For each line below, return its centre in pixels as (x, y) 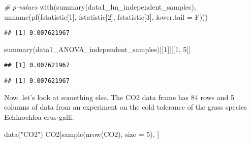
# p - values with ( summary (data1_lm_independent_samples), (100, 7)
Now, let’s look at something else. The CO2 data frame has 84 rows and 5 (119, 97)
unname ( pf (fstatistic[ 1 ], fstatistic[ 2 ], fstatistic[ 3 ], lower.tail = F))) (106, 16)
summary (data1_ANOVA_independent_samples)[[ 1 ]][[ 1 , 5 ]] (98, 49)
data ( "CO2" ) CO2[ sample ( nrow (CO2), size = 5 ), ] (82, 134)
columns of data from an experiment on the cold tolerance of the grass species (125, 107)
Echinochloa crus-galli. (39, 116)
